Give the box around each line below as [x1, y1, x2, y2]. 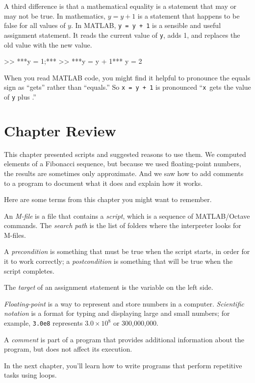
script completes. [4, 265, 54, 276]
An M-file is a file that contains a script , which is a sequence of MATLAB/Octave [4, 210, 250, 221]
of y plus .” [4, 91, 36, 102]
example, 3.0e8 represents [4, 318, 83, 328]
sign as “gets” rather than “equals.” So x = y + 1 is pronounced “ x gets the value [4, 82, 251, 92]
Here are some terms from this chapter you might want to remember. [4, 194, 212, 204]
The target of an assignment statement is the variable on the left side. [4, 282, 213, 292]
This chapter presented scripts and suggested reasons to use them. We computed [4, 149, 246, 159]
